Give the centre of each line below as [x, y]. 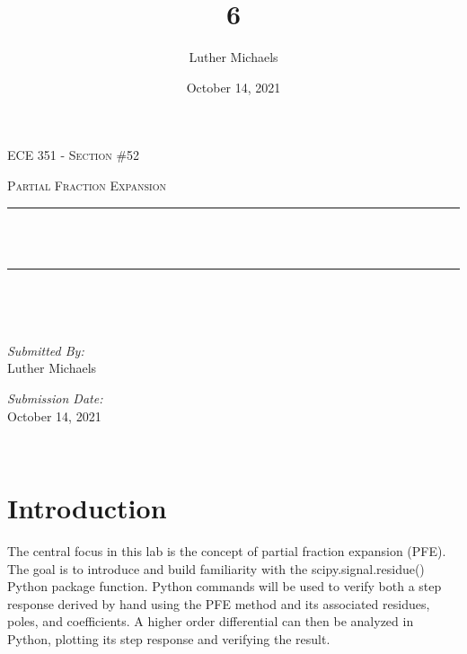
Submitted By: [46, 350]
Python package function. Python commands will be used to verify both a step [225, 586]
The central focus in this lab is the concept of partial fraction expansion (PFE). [227, 550]
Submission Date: [55, 398]
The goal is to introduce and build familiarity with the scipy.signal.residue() [216, 568]
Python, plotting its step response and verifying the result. [169, 638]
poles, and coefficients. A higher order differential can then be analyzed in [211, 621]
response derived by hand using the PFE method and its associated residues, [219, 603]
